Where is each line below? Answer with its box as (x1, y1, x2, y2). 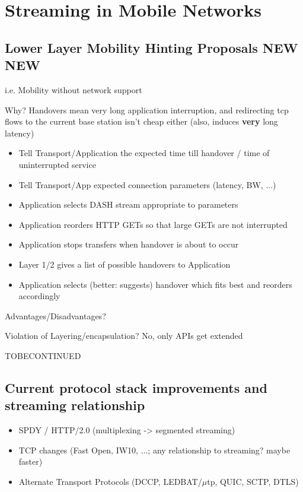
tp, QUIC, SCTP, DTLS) (207, 475, 299, 487)
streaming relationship (5, 396, 145, 414)
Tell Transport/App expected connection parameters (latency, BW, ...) (18, 178, 276, 191)
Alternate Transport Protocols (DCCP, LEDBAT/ (18, 475, 202, 487)
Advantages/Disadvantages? (5, 309, 106, 322)
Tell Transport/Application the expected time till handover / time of (18, 147, 270, 159)
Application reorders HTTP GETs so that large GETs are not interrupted (18, 218, 288, 230)
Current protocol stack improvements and (5, 378, 267, 396)
